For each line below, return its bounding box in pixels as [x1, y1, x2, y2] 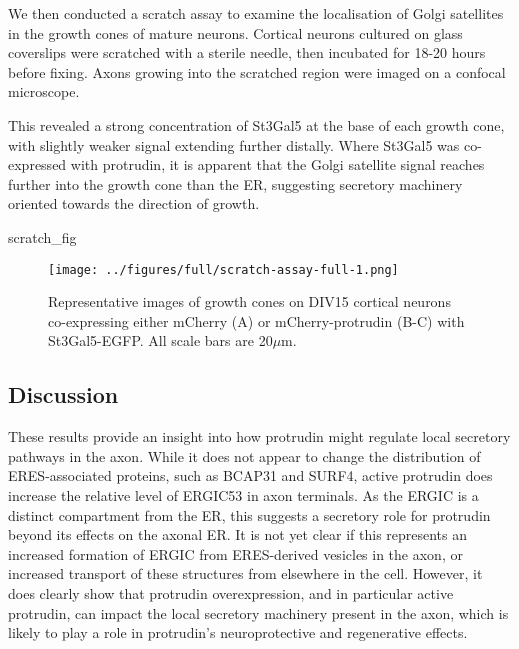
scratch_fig [8, 226, 77, 247]
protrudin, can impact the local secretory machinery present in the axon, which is [8, 602, 509, 623]
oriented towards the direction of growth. [8, 193, 260, 214]
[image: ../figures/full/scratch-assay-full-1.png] [48, 262, 399, 277]
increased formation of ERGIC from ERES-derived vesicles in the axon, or [8, 543, 463, 564]
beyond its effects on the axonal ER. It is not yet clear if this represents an [8, 524, 468, 545]
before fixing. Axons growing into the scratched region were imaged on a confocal [8, 61, 506, 82]
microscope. [8, 81, 80, 102]
